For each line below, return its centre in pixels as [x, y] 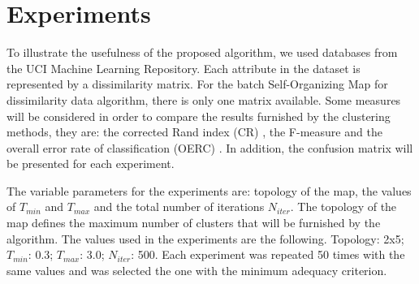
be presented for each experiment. [91, 164]
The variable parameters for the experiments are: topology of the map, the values [209, 190]
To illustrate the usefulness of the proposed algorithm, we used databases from [202, 52]
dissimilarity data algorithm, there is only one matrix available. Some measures [204, 99]
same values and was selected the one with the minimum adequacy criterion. [197, 270]
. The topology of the [343, 207]
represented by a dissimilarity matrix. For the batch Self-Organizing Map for [197, 84]
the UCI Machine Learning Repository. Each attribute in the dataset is [184, 68]
